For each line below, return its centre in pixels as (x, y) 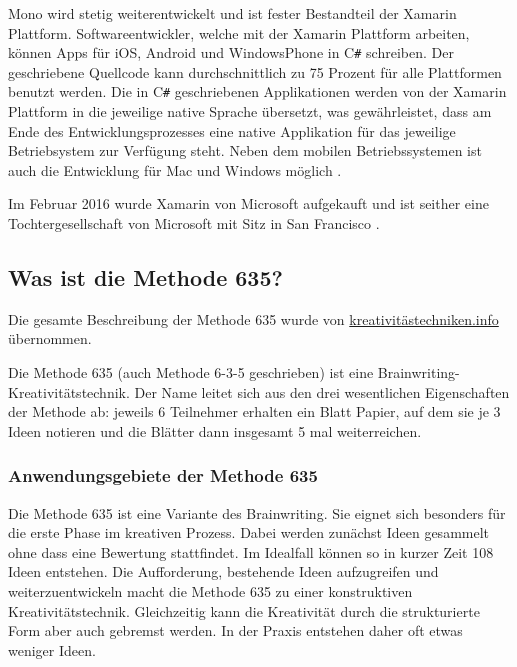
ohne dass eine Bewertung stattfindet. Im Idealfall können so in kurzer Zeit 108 (251, 551)
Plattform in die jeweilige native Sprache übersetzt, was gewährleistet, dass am (250, 111)
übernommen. (50, 338)
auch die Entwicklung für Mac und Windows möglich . (175, 169)
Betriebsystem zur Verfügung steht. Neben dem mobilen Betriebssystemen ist (245, 150)
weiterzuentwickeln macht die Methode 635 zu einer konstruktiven (210, 591)
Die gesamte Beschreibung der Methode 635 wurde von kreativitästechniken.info (253, 318)
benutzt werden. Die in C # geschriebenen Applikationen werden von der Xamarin (257, 91)
